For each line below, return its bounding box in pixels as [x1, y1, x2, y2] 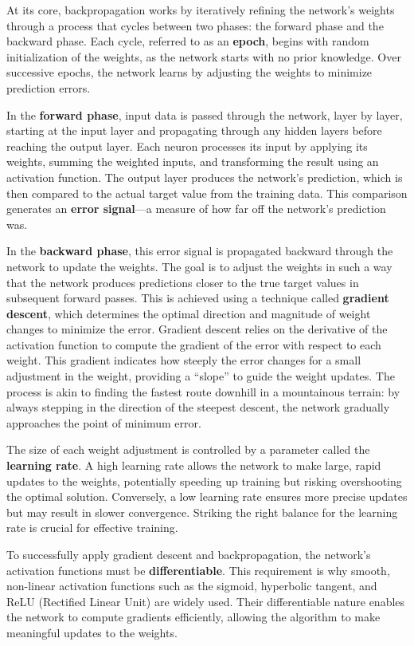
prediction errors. [6, 79, 91, 96]
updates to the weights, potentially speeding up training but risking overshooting [6, 472, 402, 489]
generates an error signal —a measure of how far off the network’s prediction [6, 200, 386, 217]
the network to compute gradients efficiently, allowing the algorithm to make [6, 609, 381, 625]
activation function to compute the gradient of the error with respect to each [6, 336, 381, 353]
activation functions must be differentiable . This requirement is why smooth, [6, 561, 390, 578]
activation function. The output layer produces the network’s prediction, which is [6, 168, 403, 185]
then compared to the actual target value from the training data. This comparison [6, 184, 408, 201]
